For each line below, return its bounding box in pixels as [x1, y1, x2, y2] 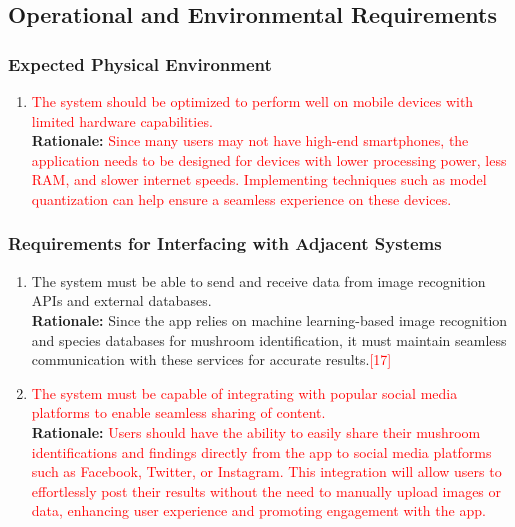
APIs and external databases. [31, 290, 212, 311]
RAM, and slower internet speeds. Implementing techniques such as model [31, 169, 487, 190]
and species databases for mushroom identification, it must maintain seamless [31, 329, 507, 350]
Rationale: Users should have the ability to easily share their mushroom [31, 421, 481, 442]
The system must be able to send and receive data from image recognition [31, 270, 486, 291]
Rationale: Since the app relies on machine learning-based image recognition [31, 309, 508, 330]
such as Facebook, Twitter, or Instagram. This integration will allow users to [31, 461, 502, 482]
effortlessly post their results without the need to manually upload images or [31, 480, 502, 501]
